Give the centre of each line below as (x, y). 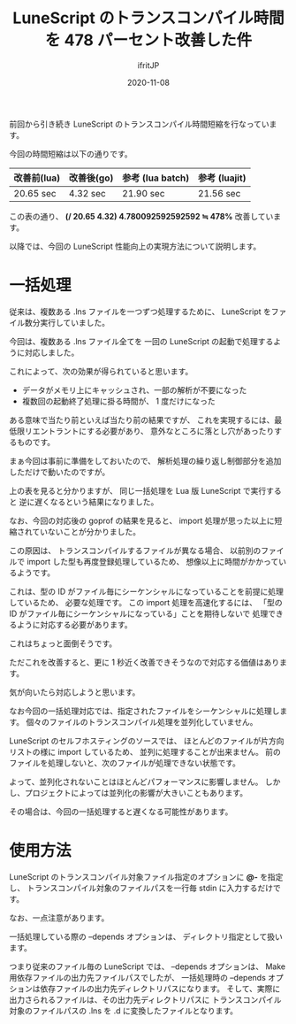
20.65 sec (35, 193)
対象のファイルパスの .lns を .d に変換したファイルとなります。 (124, 1011)
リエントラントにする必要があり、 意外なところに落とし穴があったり (149, 431)
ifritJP (148, 65)
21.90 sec (144, 193)
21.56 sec (219, 193)
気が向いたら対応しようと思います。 (75, 692)
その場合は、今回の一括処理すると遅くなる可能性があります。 (121, 812)
